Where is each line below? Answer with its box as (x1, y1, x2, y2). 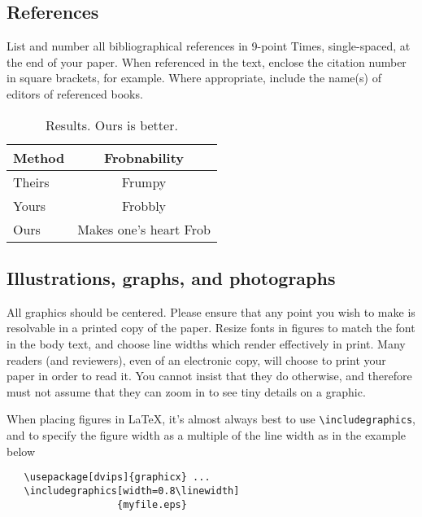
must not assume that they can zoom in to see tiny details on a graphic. (7, 383, 366, 400)
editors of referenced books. (7, 85, 143, 102)
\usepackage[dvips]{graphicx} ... (24, 471, 211, 484)
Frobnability (103, 147, 185, 167)
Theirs (13, 172, 50, 191)
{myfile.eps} (117, 498, 187, 510)
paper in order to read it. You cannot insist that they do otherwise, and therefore (7, 367, 412, 384)
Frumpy (121, 172, 167, 191)
